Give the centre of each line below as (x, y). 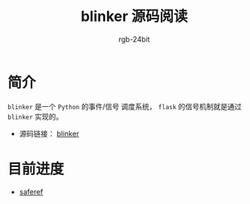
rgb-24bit (134, 39)
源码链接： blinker (49, 133)
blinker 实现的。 (35, 116)
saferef (31, 192)
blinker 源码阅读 (134, 16)
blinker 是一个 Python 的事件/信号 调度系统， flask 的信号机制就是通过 (125, 106)
